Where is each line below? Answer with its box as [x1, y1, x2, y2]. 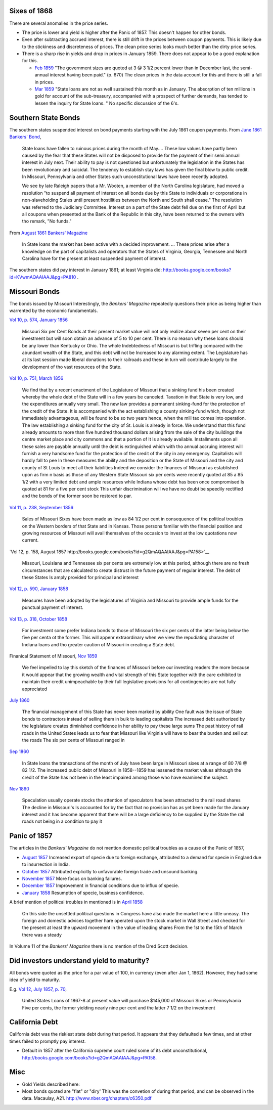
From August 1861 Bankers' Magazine [9, 230, 88, 236]
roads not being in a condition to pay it [22, 818, 102, 824]
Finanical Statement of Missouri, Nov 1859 [9, 653, 98, 659]
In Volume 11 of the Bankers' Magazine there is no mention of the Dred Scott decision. [9, 943, 189, 949]
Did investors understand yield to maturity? [9, 956, 150, 965]
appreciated [22, 686, 48, 692]
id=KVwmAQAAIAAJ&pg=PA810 [9, 274, 76, 280]
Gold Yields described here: [22, 1081, 80, 1087]
